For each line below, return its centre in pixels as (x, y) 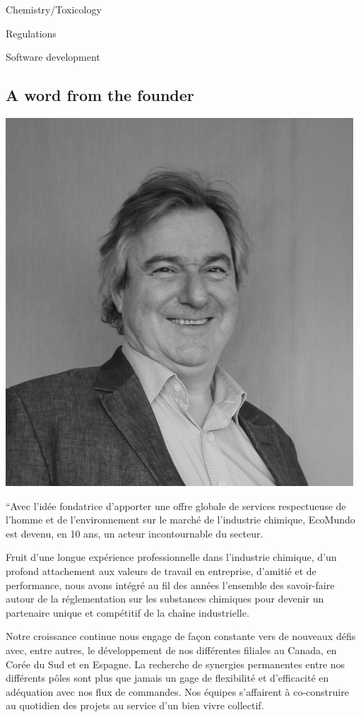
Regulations (31, 33)
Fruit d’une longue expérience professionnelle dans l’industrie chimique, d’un (171, 557)
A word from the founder (100, 95)
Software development (53, 57)
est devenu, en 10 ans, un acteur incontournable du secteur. (135, 533)
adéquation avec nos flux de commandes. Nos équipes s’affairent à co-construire (177, 691)
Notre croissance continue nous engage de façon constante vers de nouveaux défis (181, 636)
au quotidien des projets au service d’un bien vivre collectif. (135, 705)
